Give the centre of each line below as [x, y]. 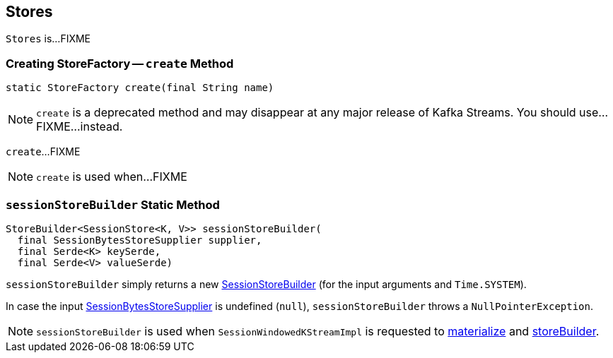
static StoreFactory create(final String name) [140, 88]
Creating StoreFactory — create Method [120, 63]
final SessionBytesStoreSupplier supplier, [140, 240]
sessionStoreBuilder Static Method [113, 204]
